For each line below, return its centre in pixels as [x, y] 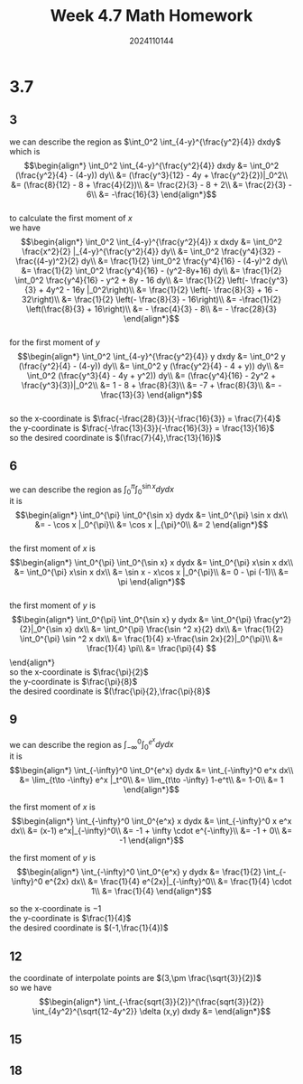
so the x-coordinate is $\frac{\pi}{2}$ [79, 672]
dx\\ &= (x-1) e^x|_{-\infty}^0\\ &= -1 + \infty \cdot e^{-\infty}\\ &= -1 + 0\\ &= [151, 831]
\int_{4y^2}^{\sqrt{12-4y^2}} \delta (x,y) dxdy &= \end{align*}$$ [151, 1011]
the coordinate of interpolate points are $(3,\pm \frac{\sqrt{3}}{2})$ [135, 977]
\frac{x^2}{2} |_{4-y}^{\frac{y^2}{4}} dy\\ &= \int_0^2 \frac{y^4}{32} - [151, 251]
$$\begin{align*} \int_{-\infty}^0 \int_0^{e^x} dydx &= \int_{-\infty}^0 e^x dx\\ [151, 771]
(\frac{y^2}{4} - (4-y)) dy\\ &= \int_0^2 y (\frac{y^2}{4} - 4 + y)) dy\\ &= [151, 366]
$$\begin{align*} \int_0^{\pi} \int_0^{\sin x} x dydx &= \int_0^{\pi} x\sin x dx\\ [151, 563]
